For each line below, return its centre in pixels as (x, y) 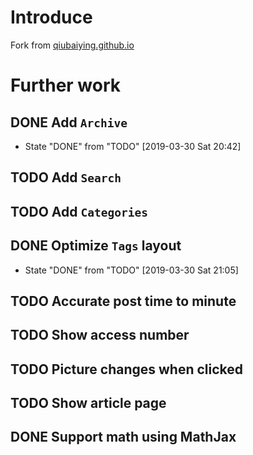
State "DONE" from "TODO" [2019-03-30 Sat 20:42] (133, 146)
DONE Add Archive (69, 122)
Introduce (51, 17)
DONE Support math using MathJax (123, 437)
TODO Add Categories (79, 211)
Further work (66, 85)
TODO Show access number (100, 335)
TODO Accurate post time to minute (123, 301)
